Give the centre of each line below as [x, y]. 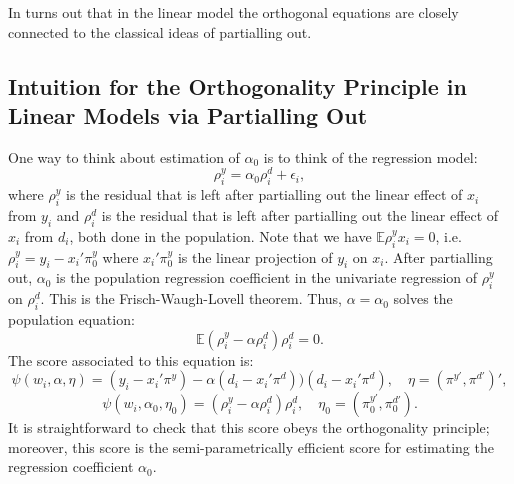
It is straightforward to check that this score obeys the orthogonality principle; [249, 427]
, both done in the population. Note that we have [220, 235]
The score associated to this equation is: [131, 359]
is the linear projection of [255, 256]
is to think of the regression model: [370, 156]
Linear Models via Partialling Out [188, 114]
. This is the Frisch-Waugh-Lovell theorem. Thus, [191, 298]
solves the [423, 298]
